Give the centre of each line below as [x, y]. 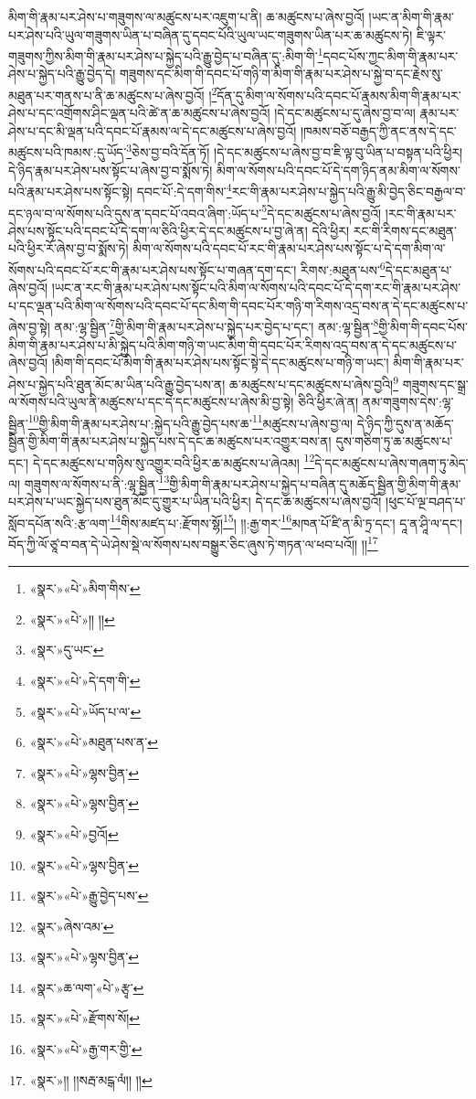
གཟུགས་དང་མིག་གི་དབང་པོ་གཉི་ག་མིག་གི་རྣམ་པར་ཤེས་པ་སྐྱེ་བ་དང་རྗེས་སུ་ [281, 74]
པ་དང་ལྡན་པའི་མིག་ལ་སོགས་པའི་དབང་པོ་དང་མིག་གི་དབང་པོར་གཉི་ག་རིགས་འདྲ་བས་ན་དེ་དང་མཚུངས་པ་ [238, 305]
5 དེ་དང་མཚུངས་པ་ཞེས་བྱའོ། [322, 211]
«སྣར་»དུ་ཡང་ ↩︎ [67, 650]
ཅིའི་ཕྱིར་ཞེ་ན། [328, 402]
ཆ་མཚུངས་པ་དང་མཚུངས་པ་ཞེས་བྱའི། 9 [314, 382]
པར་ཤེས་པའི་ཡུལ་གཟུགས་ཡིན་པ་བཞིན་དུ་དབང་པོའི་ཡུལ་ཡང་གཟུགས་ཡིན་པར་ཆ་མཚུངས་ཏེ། [211, 34]
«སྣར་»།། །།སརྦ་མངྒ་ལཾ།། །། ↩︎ [91, 1079]
